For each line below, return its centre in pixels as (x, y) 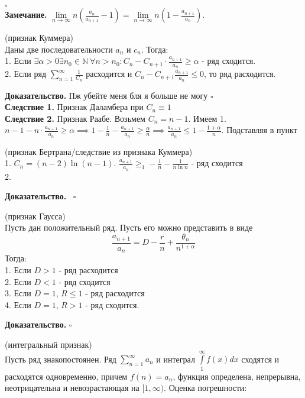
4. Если (18, 304)
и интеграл (176, 359)
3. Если (18, 293)
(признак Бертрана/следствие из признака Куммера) (99, 151)
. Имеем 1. (207, 118)
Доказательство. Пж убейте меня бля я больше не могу (106, 95)
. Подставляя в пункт (259, 130)
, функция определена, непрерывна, (237, 376)
